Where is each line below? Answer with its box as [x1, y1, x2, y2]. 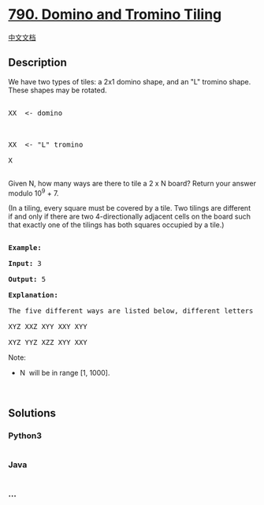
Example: [8, 243, 42, 252]
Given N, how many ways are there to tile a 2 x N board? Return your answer [8, 178, 257, 188]
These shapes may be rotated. [8, 85, 108, 95]
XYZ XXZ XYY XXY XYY [8, 322, 88, 331]
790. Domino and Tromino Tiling [8, 6, 222, 24]
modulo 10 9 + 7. [8, 187, 59, 198]
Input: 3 [8, 259, 42, 268]
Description [8, 56, 67, 69]
